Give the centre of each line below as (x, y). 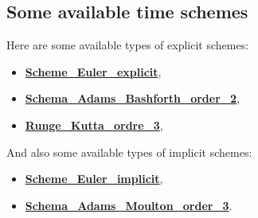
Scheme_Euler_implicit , (94, 179)
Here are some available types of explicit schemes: (128, 45)
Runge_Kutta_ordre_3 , (94, 125)
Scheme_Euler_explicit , (93, 71)
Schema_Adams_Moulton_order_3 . (129, 205)
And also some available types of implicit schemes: (129, 152)
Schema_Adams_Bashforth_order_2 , (132, 98)
